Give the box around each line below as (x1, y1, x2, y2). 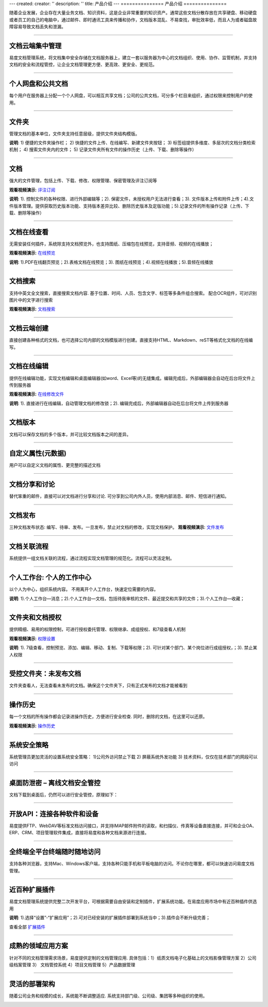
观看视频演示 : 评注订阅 (9, 187, 56, 193)
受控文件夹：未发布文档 (9, 669, 81, 678)
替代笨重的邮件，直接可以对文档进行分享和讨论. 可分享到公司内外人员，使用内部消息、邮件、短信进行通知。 (9, 493, 229, 499)
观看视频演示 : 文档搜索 (9, 306, 56, 312)
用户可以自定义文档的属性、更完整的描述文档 (9, 462, 101, 468)
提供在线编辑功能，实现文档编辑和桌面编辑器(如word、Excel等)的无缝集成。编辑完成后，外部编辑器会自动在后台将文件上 (9, 375, 256, 381)
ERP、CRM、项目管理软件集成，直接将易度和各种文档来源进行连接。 (9, 830, 149, 836)
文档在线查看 (9, 227, 49, 236)
